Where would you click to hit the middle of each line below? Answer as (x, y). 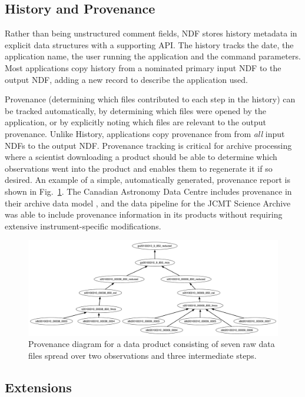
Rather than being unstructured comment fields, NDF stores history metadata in (151, 33)
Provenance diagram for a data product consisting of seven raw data (152, 344)
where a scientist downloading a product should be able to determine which (141, 157)
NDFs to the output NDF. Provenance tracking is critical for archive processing (148, 145)
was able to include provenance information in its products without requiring (144, 214)
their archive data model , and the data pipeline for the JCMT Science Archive (148, 203)
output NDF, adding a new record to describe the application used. (126, 79)
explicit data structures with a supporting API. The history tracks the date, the (149, 44)
